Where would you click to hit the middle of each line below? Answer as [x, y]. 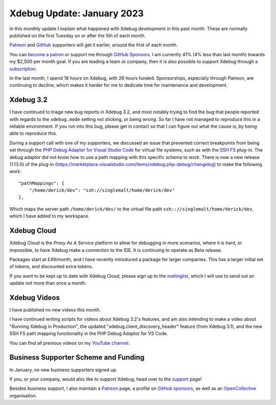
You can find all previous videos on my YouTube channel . [70, 343]
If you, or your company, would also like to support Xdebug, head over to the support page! [106, 379]
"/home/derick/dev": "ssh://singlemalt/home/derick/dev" [102, 190]
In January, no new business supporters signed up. [63, 370]
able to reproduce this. [33, 133]
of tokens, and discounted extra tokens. [51, 267]
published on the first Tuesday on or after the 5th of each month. [78, 35]
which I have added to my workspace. [49, 216]
